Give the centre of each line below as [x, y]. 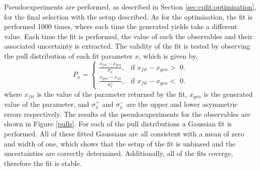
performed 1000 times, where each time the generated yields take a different [121, 26]
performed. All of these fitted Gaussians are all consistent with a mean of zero [124, 133]
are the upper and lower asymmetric [182, 104]
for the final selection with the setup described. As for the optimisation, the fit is [128, 16]
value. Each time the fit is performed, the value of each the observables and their [128, 36]
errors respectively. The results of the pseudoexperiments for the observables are [127, 114]
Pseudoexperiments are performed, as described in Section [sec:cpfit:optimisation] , [130, 7]
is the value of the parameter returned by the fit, [112, 94]
